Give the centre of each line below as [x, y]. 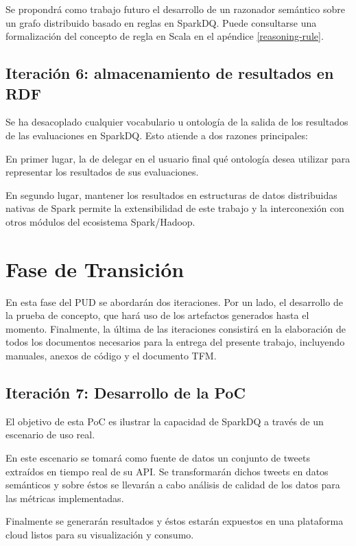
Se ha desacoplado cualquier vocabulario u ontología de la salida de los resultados [177, 122]
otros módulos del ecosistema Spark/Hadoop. [100, 221]
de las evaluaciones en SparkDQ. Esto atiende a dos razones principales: [157, 135]
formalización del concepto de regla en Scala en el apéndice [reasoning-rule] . [165, 36]
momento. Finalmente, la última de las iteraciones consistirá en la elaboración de [176, 328]
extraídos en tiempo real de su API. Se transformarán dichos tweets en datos [167, 471]
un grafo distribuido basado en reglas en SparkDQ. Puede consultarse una [161, 22]
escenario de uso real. [50, 435]
